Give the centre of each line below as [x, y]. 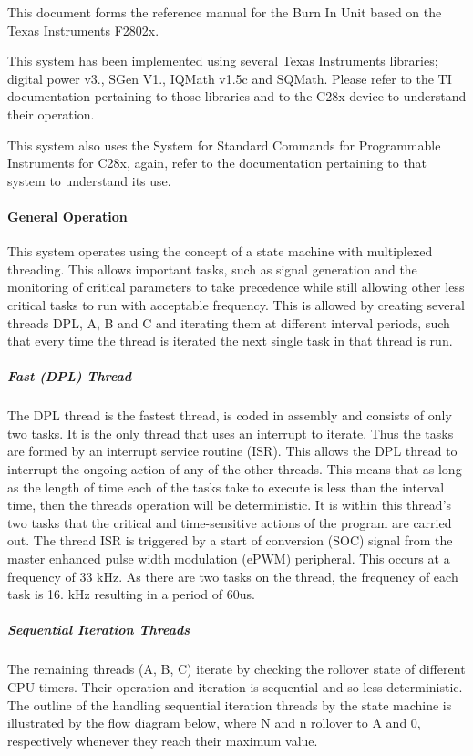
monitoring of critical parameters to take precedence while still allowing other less [236, 287]
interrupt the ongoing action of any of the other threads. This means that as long [235, 469]
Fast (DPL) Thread [70, 376]
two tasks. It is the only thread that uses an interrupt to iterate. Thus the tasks [231, 433]
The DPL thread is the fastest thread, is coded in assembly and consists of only [230, 415]
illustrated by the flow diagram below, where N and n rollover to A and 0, [214, 723]
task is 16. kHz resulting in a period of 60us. [131, 594]
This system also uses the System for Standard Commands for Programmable [224, 145]
